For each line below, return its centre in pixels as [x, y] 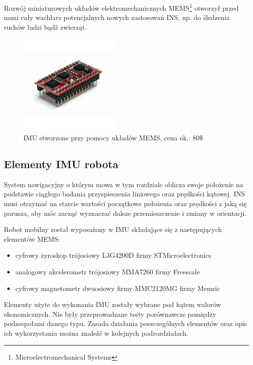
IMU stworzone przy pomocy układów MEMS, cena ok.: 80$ [113, 137]
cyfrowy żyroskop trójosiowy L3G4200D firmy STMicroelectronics [113, 255]
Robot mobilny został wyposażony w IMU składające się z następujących [113, 229]
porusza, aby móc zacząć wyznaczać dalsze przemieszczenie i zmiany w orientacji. [125, 213]
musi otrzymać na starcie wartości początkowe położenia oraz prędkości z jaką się [126, 203]
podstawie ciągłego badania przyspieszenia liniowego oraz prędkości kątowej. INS [125, 194]
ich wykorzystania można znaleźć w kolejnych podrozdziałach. [96, 333]
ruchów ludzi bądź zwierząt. [45, 27]
